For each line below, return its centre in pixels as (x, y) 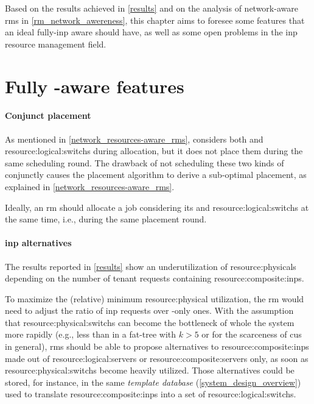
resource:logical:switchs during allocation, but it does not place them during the (154, 151)
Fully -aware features (95, 86)
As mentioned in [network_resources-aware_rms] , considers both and (134, 139)
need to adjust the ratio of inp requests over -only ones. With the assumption (149, 310)
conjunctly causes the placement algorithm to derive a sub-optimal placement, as (156, 175)
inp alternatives (38, 243)
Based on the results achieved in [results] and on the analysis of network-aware (152, 8)
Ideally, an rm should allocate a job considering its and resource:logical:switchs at (157, 207)
